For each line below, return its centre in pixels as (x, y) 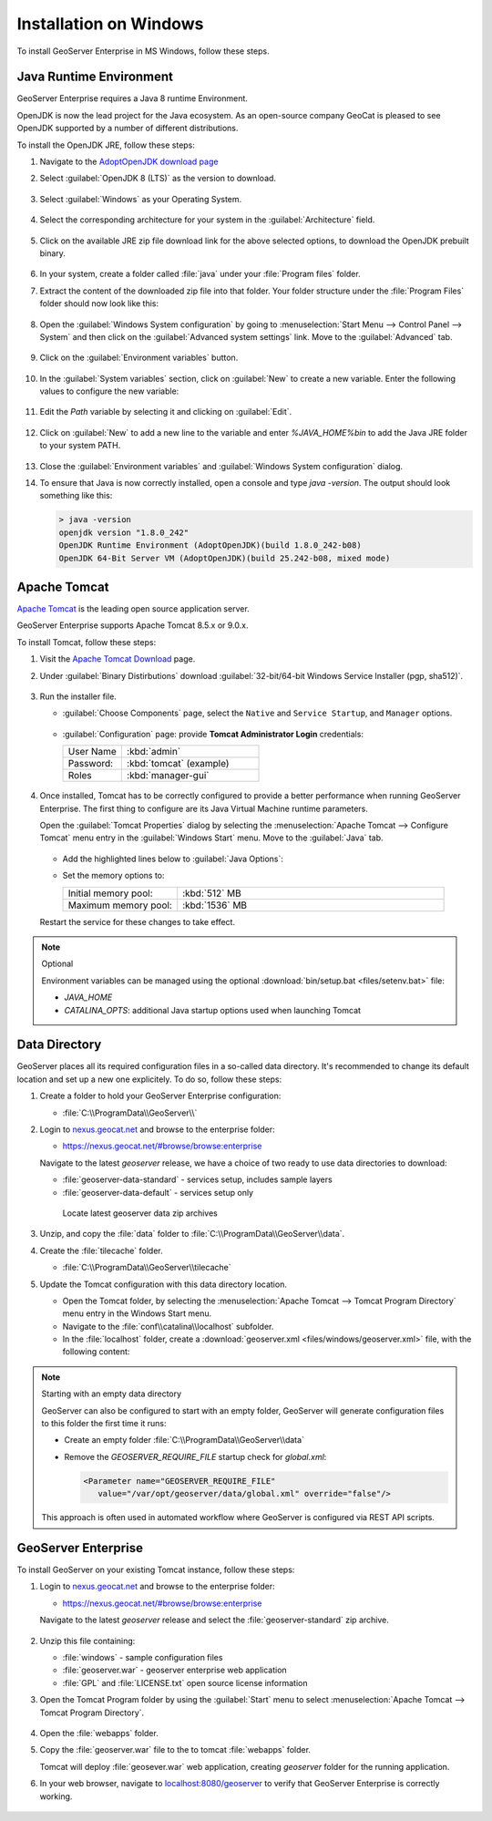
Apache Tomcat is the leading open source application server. (133, 609)
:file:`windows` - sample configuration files (143, 1658)
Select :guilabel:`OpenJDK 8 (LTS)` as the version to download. (158, 179)
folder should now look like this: (99, 303)
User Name (92, 752)
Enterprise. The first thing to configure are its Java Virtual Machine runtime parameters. (204, 808)
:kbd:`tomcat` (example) (178, 764)
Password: (91, 764)
